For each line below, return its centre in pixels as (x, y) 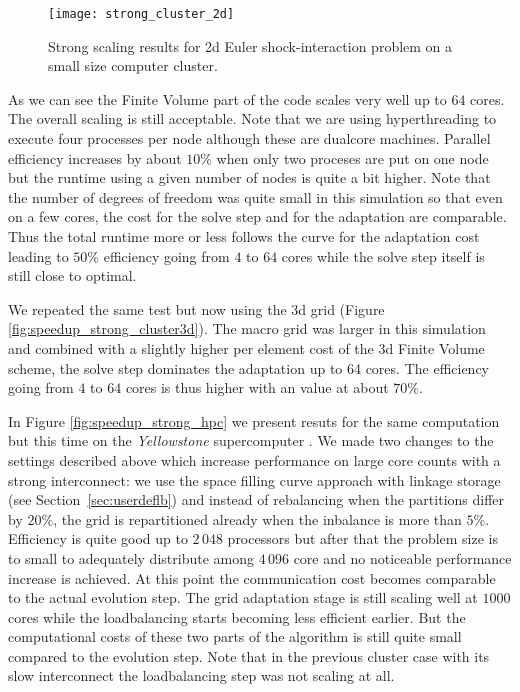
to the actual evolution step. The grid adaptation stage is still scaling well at (243, 597)
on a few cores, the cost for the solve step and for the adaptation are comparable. (257, 216)
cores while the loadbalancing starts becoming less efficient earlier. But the (237, 616)
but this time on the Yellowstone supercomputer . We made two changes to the (251, 440)
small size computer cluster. (133, 65)
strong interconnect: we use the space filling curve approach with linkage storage (254, 479)
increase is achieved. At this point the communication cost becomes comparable (252, 577)
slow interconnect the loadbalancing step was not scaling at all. (201, 675)
